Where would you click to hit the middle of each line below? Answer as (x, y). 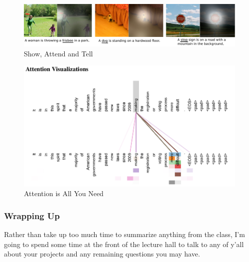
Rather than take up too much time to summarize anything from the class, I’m (124, 234)
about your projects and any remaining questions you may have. (102, 254)
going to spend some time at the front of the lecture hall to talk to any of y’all (124, 244)
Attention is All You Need (64, 193)
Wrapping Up (32, 215)
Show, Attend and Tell (59, 53)
